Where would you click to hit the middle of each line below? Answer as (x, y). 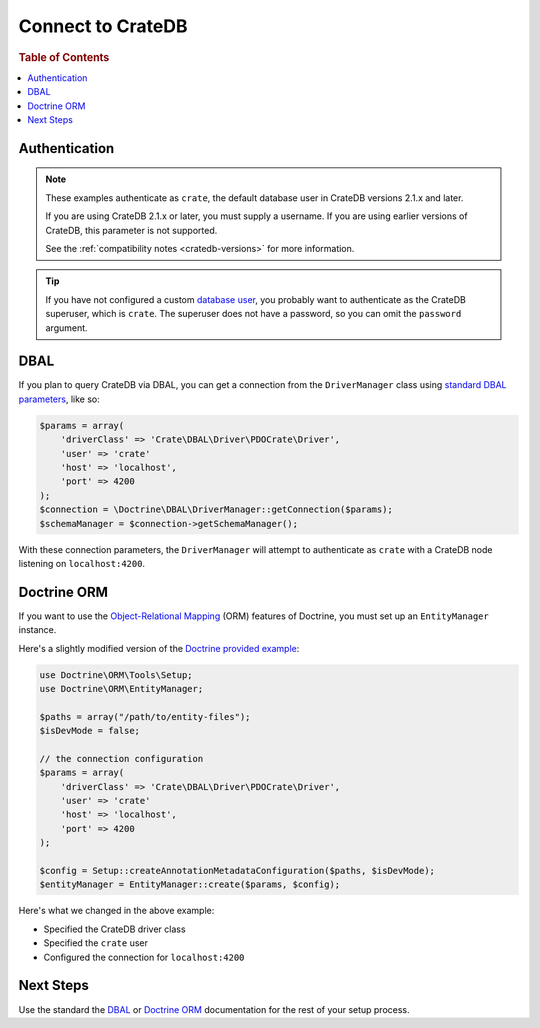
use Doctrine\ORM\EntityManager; (121, 688)
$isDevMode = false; (89, 731)
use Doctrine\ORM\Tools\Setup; (116, 674)
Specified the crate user (96, 943)
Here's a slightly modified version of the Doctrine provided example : (159, 648)
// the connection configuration (121, 758)
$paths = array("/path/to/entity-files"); (145, 716)
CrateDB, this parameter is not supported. (131, 230)
